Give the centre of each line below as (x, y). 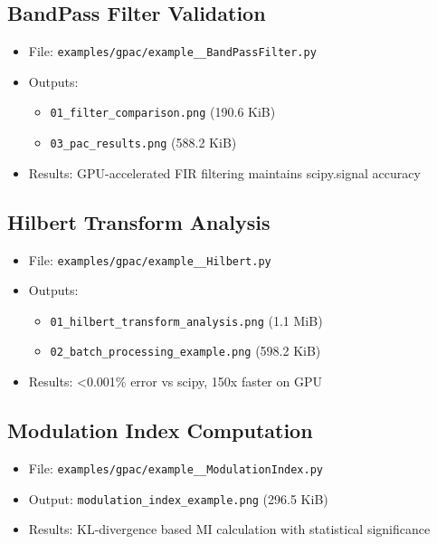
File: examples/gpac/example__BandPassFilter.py (172, 51)
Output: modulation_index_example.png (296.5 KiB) (178, 498)
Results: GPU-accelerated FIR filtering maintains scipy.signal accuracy (224, 172)
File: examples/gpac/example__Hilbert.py (150, 259)
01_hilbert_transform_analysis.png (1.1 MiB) (186, 320)
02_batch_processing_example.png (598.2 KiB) (185, 351)
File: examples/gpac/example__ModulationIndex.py (176, 468)
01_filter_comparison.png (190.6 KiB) (163, 112)
